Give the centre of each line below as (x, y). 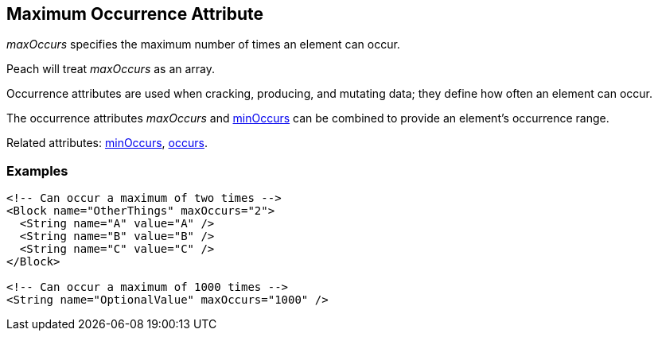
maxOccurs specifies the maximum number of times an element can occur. (203, 45)
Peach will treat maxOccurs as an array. (111, 69)
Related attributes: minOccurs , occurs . (107, 143)
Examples (37, 170)
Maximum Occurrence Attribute (135, 14)
